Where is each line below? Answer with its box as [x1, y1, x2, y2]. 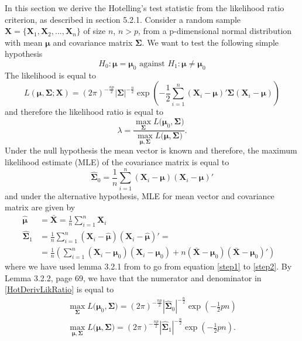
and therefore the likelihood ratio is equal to [5, 105, 163, 118]
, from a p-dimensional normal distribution [138, 25, 292, 37]
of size [83, 25, 106, 37]
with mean [5, 36, 43, 48]
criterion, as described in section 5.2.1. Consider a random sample [5, 13, 241, 25]
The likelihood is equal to [5, 69, 97, 81]
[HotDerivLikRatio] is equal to [5, 283, 114, 295]
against [139, 59, 165, 68]
